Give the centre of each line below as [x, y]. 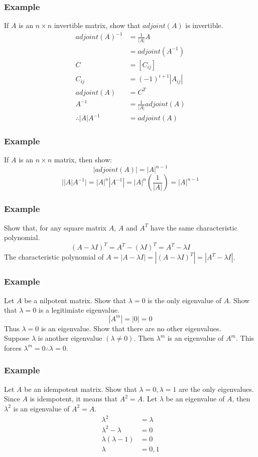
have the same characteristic [194, 227]
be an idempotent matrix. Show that [81, 389]
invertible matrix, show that [97, 25]
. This [245, 338]
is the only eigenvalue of [185, 300]
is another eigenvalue [70, 338]
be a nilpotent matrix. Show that [75, 300]
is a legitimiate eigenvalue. [79, 310]
